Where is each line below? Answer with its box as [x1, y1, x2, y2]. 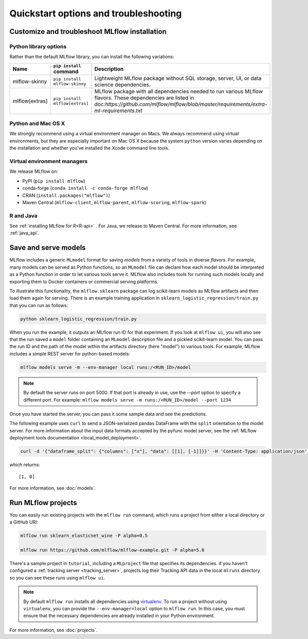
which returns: [9, 462, 41, 468]
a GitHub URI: [9, 519, 38, 525]
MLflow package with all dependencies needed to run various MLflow [94, 88, 263, 95]
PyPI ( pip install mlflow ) [22, 177, 86, 184]
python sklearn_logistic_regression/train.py [20, 316, 137, 322]
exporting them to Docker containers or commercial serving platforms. [9, 278, 159, 285]
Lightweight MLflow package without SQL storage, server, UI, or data [94, 74, 262, 82]
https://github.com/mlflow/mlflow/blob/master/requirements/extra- [105, 101, 267, 108]
